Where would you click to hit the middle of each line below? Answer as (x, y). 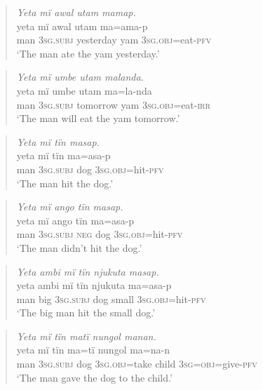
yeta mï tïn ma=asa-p (63, 155)
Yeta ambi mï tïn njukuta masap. (88, 271)
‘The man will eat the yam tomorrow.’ (98, 118)
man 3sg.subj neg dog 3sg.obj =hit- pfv (100, 234)
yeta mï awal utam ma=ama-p (82, 26)
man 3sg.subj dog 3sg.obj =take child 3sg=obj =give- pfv (137, 364)
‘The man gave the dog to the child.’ (94, 377)
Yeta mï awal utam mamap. (76, 12)
